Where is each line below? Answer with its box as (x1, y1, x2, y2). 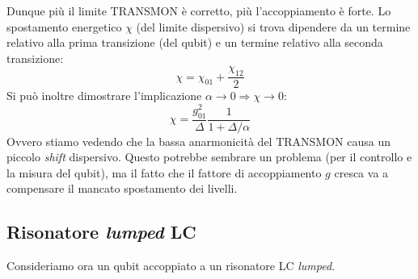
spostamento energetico (6, 18, 122, 35)
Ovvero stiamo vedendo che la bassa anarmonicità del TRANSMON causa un (6, 132, 391, 149)
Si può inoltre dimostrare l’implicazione (6, 87, 202, 104)
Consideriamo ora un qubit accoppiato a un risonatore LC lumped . (6, 257, 336, 274)
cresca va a (334, 164, 389, 181)
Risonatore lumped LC (6, 219, 196, 244)
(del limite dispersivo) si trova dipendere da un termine (136, 18, 411, 35)
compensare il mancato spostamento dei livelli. (6, 180, 238, 197)
